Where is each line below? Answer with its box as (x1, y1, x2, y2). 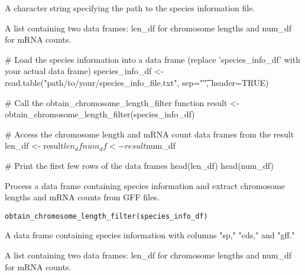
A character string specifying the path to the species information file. (5, 2, 255, 14)
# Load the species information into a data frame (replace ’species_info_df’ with (5, 53, 300, 65)
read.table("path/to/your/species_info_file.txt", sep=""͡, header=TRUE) (5, 76, 269, 88)
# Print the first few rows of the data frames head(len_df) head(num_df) (5, 159, 274, 171)
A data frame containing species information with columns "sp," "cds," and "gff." (5, 229, 295, 241)
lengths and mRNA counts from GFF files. (5, 191, 160, 203)
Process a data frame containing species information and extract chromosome (5, 179, 285, 191)
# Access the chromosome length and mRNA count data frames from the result (5, 127, 294, 140)
